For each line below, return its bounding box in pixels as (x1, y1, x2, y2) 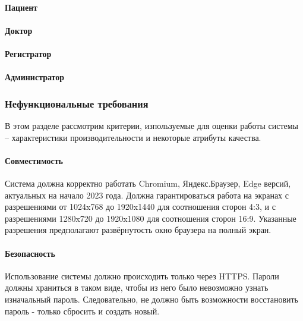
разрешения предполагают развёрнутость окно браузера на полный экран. (5, 224, 272, 236)
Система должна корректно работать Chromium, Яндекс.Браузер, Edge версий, (5, 177, 291, 189)
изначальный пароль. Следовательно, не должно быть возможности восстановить (5, 292, 298, 305)
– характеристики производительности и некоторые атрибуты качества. (5, 131, 261, 143)
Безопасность (5, 247, 55, 259)
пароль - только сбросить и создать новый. (5, 304, 160, 317)
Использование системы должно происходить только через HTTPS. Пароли (5, 269, 279, 282)
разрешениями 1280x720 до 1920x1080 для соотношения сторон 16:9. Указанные (5, 212, 296, 224)
